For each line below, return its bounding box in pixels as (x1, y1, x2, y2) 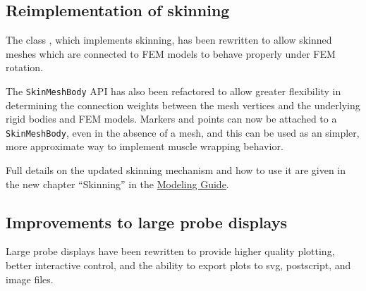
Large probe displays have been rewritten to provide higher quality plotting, (6, 244, 335, 259)
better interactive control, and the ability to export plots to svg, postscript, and (6, 258, 351, 273)
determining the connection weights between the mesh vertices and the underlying (6, 97, 360, 112)
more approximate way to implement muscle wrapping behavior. (6, 139, 283, 154)
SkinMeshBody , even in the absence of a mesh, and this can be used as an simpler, (6, 125, 360, 140)
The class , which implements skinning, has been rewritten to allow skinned (6, 32, 332, 47)
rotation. (6, 60, 43, 75)
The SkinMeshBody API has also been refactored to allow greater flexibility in (6, 83, 341, 98)
